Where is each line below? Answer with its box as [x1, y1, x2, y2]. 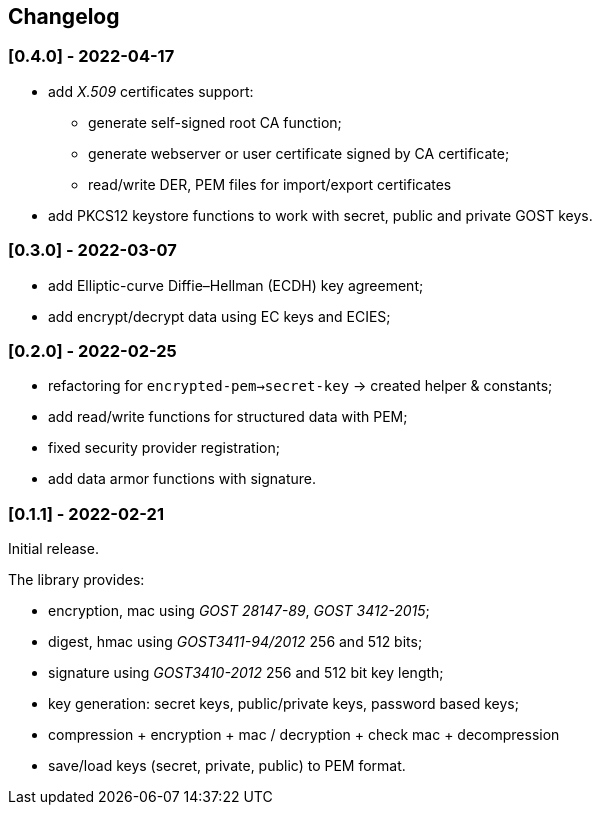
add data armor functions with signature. [48, 470, 316, 488]
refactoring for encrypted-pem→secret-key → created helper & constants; [48, 377, 553, 395]
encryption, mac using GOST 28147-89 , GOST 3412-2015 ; [48, 602, 430, 620]
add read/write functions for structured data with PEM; [48, 408, 408, 426]
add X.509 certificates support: [48, 82, 254, 100]
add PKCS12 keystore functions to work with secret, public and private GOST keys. [48, 206, 593, 224]
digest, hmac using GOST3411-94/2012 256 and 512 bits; [48, 633, 423, 651]
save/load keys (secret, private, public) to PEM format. [48, 757, 406, 775]
